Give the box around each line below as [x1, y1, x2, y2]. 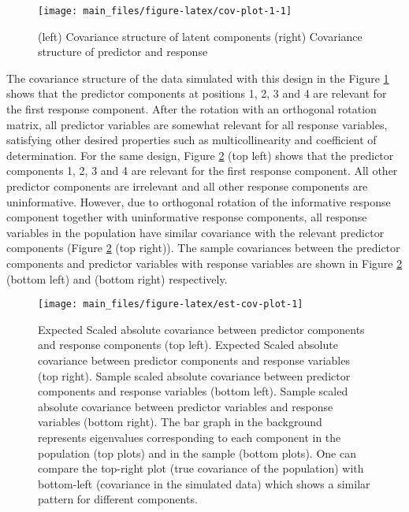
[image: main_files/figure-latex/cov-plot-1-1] [38, 6, 292, 17]
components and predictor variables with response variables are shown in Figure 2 [6, 254, 403, 271]
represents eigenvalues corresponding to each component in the [38, 429, 341, 445]
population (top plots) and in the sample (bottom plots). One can [38, 444, 356, 461]
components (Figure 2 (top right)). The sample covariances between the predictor [6, 239, 400, 256]
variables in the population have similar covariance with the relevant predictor [6, 224, 385, 240]
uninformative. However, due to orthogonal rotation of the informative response [6, 193, 391, 210]
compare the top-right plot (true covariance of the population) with [38, 460, 364, 477]
